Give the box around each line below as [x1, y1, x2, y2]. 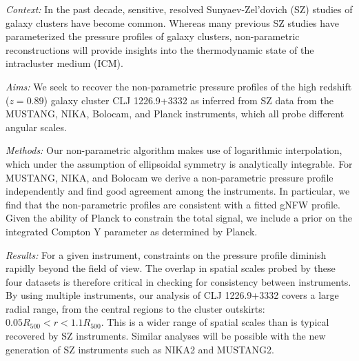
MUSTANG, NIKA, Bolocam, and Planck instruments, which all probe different [6, 106, 345, 121]
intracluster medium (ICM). [6, 56, 123, 70]
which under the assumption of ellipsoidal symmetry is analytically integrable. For [6, 156, 353, 170]
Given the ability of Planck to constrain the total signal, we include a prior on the [6, 211, 353, 225]
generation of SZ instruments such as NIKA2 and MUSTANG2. [6, 342, 274, 356]
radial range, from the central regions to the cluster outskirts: [6, 301, 265, 315]
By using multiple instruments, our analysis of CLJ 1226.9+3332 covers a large [6, 288, 339, 302]
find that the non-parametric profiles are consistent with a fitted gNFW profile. [6, 197, 340, 211]
